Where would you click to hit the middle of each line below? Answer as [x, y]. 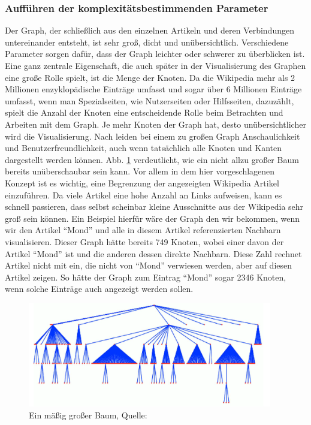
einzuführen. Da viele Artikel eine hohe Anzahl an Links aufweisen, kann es [144, 195]
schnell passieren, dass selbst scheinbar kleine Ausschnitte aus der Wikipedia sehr [154, 207]
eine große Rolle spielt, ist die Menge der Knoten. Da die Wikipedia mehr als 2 [150, 77]
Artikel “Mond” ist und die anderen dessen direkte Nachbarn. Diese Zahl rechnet [153, 253]
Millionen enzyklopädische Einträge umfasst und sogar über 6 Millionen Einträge [153, 89]
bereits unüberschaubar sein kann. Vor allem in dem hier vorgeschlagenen [140, 171]
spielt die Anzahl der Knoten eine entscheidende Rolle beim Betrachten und [144, 112]
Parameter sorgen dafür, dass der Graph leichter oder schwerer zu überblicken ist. [155, 54]
